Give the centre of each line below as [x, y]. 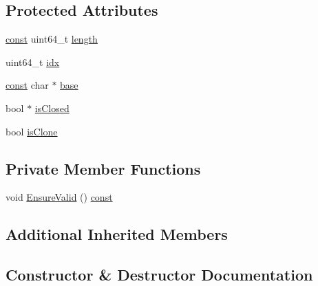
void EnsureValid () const [59, 197]
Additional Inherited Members [117, 234]
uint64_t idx [33, 62]
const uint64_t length [52, 39]
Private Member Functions [103, 168]
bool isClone [32, 131]
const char [27, 85]
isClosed [52, 108]
